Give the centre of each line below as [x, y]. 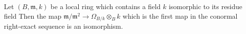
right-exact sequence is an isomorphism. [64, 26]
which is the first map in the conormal [180, 16]
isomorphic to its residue [205, 6]
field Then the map [33, 16]
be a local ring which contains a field [106, 6]
